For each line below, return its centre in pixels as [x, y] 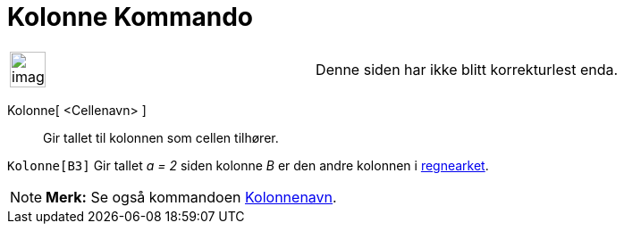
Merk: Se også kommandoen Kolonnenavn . [191, 197]
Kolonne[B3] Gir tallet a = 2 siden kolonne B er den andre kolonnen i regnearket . [248, 165]
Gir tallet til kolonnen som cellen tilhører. [161, 137]
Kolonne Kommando [130, 17]
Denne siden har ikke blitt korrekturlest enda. [467, 69]
